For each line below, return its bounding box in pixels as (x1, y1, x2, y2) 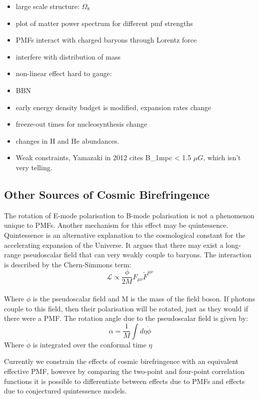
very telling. (15, 162, 52, 172)
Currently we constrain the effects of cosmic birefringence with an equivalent (4, 356, 238, 366)
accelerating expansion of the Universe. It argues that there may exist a (4, 239, 223, 250)
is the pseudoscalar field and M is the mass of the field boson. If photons (32, 293, 255, 303)
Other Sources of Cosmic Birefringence (4, 186, 210, 202)
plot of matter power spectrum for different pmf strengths (15, 18, 193, 28)
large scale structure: (15, 1, 79, 11)
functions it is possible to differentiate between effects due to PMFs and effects (4, 375, 245, 386)
